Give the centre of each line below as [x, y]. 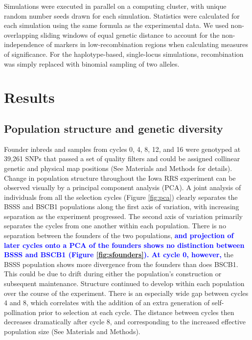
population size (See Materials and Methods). [72, 331]
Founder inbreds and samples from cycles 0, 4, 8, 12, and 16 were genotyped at [122, 149]
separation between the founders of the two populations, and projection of [119, 235]
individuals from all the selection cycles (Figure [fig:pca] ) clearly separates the [121, 197]
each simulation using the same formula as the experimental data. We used [116, 25]
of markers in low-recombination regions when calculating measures [147, 44]
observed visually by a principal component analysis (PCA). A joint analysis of [123, 187]
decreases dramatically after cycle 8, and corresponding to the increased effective [125, 322]
